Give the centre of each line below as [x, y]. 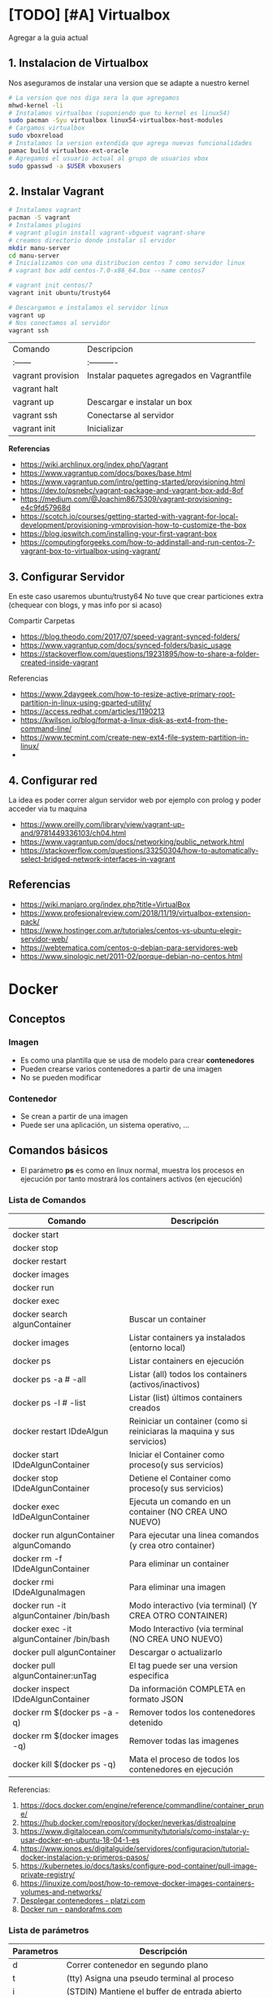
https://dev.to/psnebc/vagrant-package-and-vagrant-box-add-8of [132, 491]
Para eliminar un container [179, 1564]
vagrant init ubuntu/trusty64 [60, 293]
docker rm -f [37, 1559]
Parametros [35, 1952]
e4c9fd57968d [45, 508]
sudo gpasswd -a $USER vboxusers [65, 166]
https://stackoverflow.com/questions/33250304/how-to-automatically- [139, 851]
